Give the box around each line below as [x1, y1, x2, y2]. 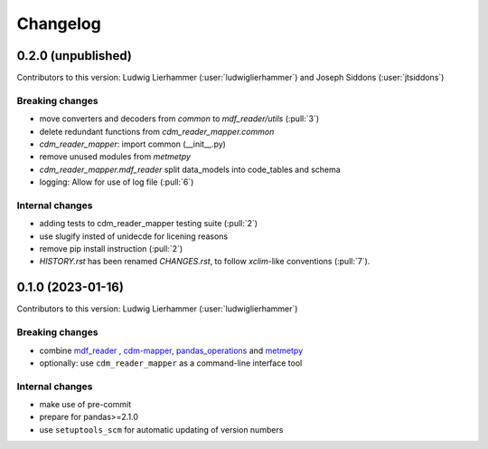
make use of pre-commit [39, 399, 131, 410]
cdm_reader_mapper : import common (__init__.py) [39, 139, 226, 149]
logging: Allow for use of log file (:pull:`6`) [39, 177, 194, 187]
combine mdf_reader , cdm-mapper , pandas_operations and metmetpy [39, 345, 304, 356]
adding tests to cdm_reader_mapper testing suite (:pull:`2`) [39, 218, 258, 229]
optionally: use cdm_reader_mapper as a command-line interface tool [39, 358, 303, 368]
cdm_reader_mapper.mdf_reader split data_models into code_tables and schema [39, 164, 341, 175]
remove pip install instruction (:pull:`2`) [39, 244, 183, 254]
